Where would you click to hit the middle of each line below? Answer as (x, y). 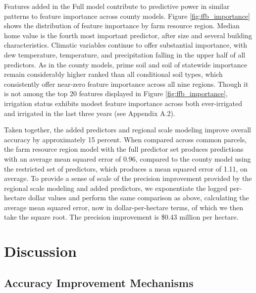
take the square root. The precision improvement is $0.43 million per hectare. (121, 217)
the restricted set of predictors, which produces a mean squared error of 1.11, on (126, 168)
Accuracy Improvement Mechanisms (99, 282)
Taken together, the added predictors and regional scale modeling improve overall (128, 130)
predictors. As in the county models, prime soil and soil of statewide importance (126, 64)
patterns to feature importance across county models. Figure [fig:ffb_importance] (127, 16)
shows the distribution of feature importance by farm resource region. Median (122, 26)
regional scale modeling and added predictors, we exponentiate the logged (116, 188)
